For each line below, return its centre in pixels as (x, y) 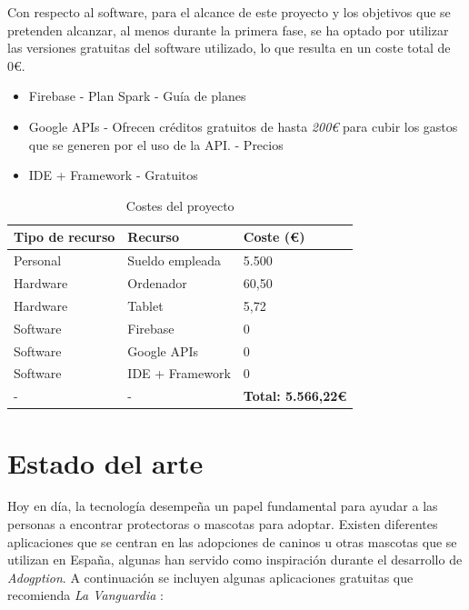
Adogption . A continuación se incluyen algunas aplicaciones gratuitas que (210, 577)
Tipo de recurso (65, 237)
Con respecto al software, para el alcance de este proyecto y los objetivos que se (229, 12)
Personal (38, 260)
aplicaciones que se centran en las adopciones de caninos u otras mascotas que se (232, 541)
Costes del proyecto (180, 205)
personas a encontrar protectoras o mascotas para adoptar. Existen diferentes (223, 524)
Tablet (145, 305)
